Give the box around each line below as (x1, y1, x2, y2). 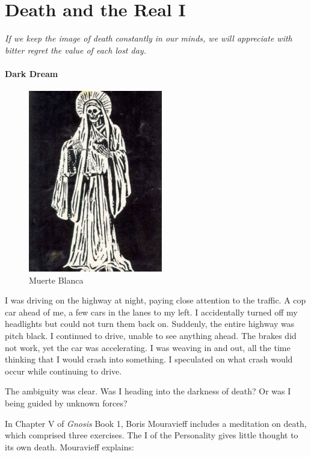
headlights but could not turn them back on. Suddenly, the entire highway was (5, 317, 295, 330)
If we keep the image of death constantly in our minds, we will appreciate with (5, 32, 292, 45)
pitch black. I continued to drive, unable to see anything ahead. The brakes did (5, 329, 297, 342)
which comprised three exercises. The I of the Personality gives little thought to (5, 429, 298, 441)
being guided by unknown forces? (5, 397, 128, 409)
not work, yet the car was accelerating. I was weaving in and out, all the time (5, 341, 291, 353)
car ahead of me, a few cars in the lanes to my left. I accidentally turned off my (5, 305, 298, 318)
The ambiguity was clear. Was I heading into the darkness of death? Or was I (5, 385, 291, 397)
